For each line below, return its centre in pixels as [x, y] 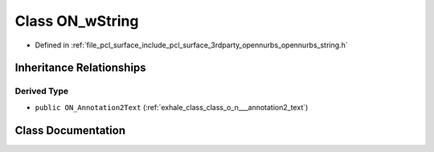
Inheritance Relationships [80, 68]
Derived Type [41, 91]
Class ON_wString [77, 21]
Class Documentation [70, 130]
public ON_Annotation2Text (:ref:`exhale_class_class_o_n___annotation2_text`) [172, 107]
